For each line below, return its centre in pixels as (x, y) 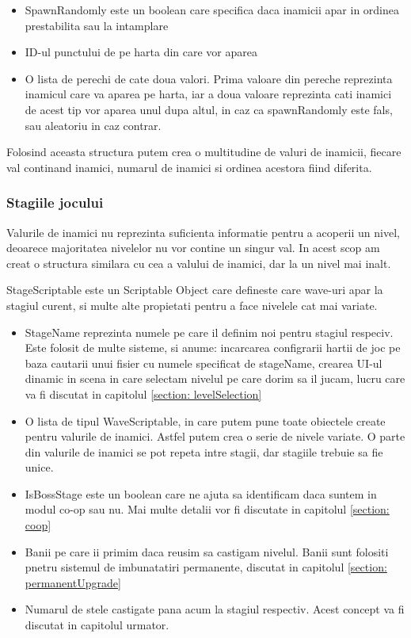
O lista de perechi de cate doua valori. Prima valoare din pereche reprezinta (209, 78)
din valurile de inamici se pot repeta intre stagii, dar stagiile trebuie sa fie (204, 451)
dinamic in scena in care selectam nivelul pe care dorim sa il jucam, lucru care (215, 378)
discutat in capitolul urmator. (97, 625)
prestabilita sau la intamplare (97, 25)
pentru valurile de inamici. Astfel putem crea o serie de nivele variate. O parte (215, 436)
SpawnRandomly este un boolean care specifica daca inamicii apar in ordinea (212, 10)
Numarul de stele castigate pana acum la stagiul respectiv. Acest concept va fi (215, 609)
